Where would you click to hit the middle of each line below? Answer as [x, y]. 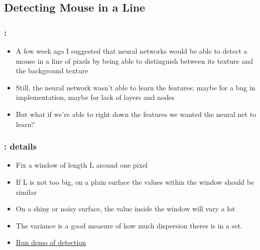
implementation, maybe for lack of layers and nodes [95, 97]
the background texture [52, 71]
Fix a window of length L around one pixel [82, 165]
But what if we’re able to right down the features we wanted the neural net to [136, 114]
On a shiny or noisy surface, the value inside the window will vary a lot [125, 209]
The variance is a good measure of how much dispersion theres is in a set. [129, 225]
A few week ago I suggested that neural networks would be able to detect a [132, 51]
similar [26, 192]
